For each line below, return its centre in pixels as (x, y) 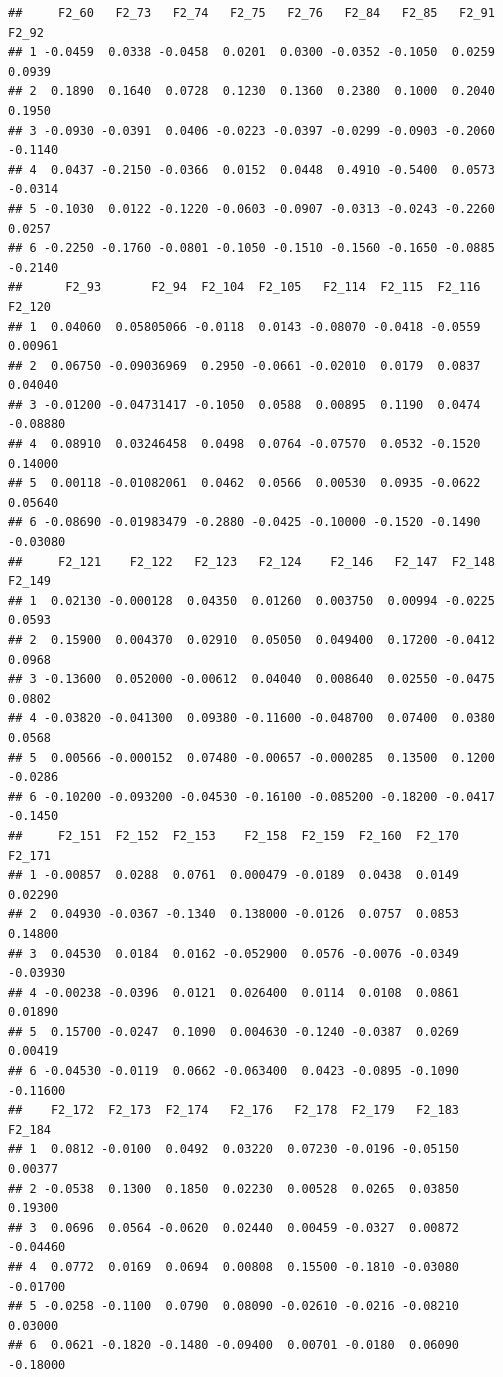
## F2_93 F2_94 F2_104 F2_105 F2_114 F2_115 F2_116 (244, 287)
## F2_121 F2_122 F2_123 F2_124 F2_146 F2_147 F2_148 (251, 561)
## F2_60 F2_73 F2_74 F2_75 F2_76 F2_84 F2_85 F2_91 (251, 13)
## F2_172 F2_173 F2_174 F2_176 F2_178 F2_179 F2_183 (234, 1110)
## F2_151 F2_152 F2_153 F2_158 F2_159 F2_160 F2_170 (234, 835)
